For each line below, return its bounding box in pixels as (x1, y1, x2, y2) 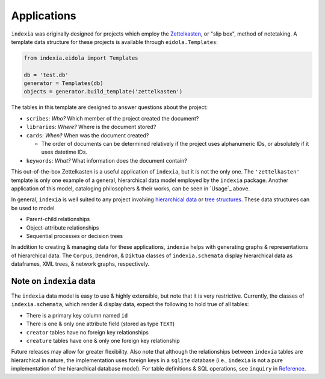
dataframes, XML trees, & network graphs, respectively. (11, 260, 150, 268)
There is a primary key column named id (26, 312, 128, 319)
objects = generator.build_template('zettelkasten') (23, 88, 183, 95)
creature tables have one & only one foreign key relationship (26, 337, 180, 344)
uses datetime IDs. (41, 148, 87, 156)
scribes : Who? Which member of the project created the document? (26, 114, 199, 122)
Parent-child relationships (26, 216, 90, 223)
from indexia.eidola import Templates (23, 54, 138, 61)
